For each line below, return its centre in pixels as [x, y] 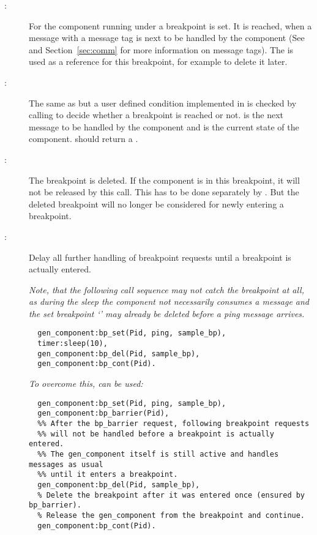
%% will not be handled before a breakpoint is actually [156, 434]
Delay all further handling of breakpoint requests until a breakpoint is [160, 257]
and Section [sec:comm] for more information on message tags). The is [161, 49]
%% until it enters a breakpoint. [108, 475]
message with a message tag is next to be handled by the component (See [167, 38]
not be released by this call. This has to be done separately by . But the [164, 192]
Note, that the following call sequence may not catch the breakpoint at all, [167, 289]
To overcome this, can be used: [86, 383]
